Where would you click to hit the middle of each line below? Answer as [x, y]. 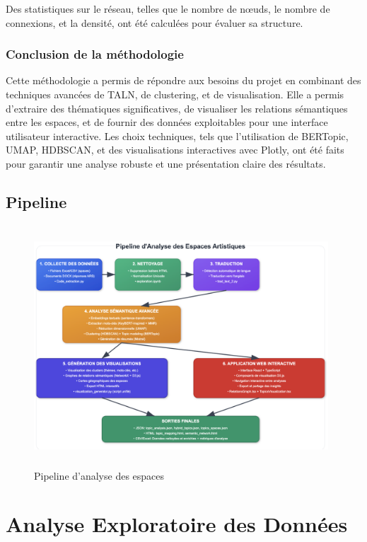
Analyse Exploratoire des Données [177, 524]
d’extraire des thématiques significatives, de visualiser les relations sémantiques [177, 108]
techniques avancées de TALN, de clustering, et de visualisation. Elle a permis [175, 94]
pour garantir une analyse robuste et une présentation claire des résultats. [166, 163]
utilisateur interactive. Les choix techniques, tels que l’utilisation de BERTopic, [177, 135]
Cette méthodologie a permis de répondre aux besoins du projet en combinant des [183, 80]
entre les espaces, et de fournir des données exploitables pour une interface [167, 122]
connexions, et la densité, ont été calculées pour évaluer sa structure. [155, 22]
